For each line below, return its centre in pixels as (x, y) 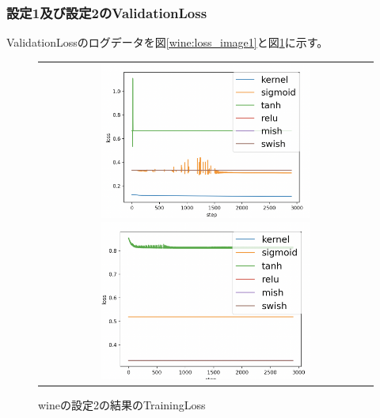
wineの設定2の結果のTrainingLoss (122, 405)
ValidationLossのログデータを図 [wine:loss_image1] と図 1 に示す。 (167, 42)
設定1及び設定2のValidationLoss (107, 12)
